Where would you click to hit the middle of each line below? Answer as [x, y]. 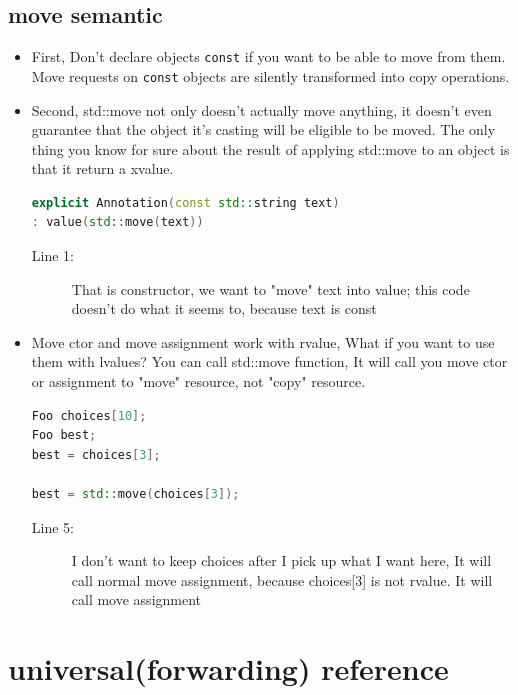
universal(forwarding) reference [228, 668]
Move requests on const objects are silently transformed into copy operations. [270, 75]
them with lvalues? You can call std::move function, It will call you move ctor [269, 361]
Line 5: [52, 526]
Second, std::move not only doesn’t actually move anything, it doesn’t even [261, 109]
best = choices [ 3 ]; [96, 454]
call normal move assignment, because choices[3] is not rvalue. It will [282, 579]
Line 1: [52, 255]
